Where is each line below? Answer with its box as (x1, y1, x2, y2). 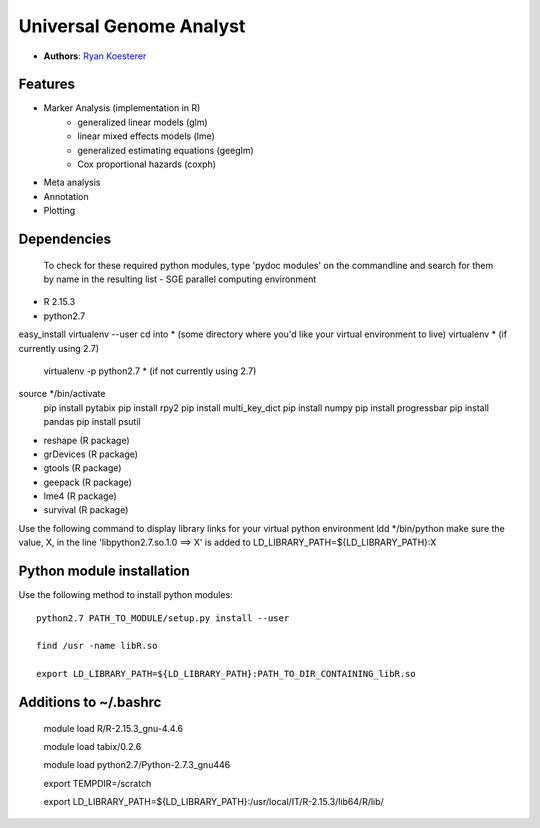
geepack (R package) (43, 476, 132, 488)
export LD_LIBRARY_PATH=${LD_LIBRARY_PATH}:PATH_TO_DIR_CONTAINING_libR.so (36, 668, 416, 680)
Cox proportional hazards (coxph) (77, 158, 217, 170)
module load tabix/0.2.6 (43, 740, 142, 752)
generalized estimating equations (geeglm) (77, 144, 254, 156)
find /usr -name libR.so (36, 640, 158, 652)
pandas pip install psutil (43, 416, 141, 428)
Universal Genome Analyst (18, 15, 246, 37)
